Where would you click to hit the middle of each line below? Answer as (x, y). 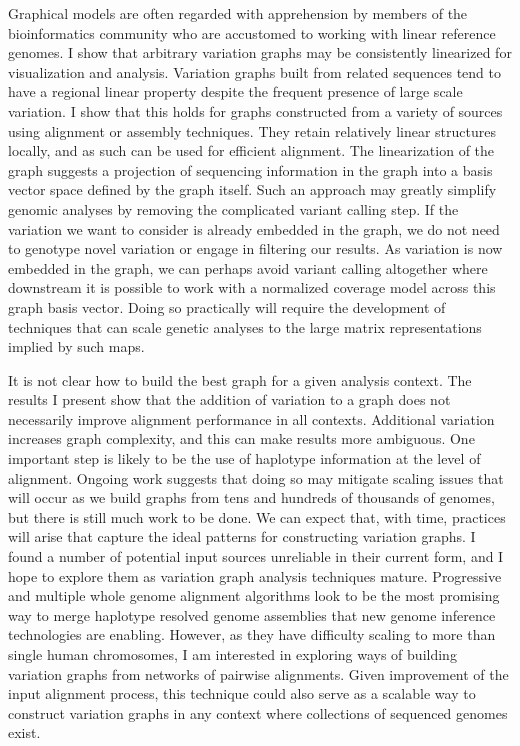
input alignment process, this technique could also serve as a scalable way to (242, 693)
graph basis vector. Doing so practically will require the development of (227, 306)
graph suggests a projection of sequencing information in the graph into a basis (250, 169)
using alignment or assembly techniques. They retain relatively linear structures (252, 130)
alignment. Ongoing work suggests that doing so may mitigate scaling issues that (256, 477)
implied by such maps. (76, 346)
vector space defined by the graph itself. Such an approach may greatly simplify (252, 189)
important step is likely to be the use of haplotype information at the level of (244, 458)
